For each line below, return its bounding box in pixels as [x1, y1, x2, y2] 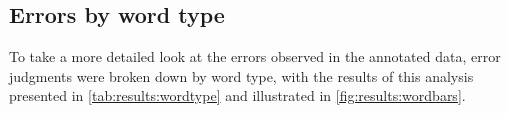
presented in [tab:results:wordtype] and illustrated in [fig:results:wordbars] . [9, 85, 466, 106]
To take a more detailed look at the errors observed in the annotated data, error [9, 46, 501, 67]
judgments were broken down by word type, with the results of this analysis [9, 65, 474, 86]
